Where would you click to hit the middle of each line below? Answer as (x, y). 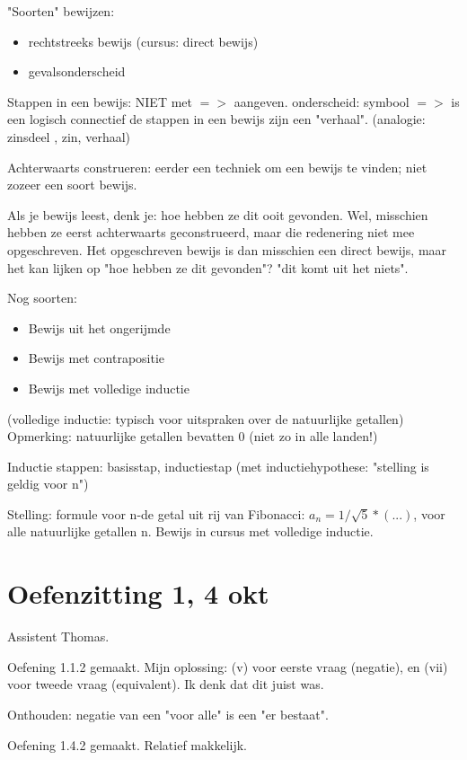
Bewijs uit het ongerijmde (99, 327)
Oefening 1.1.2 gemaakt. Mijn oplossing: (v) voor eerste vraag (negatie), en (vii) (228, 666)
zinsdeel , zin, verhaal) (69, 136)
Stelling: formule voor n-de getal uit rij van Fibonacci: (156, 513)
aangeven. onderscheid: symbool (322, 101)
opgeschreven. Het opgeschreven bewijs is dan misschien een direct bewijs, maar (227, 249)
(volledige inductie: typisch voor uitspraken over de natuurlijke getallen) (206, 418)
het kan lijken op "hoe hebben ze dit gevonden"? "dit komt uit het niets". (208, 267)
